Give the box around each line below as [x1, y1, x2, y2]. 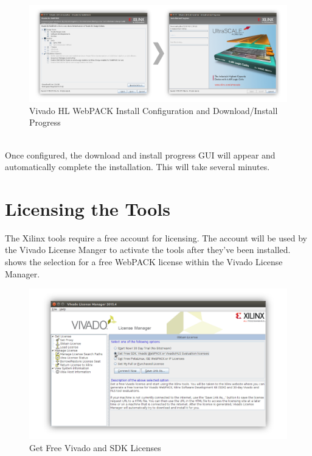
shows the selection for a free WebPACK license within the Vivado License [5, 255, 283, 268]
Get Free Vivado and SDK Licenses [29, 441, 161, 454]
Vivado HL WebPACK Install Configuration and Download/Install [29, 104, 278, 116]
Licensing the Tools [5, 196, 170, 221]
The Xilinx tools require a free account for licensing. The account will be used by [5, 231, 307, 244]
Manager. [5, 267, 40, 280]
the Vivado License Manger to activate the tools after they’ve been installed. [5, 243, 291, 256]
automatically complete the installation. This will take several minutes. [5, 160, 270, 173]
